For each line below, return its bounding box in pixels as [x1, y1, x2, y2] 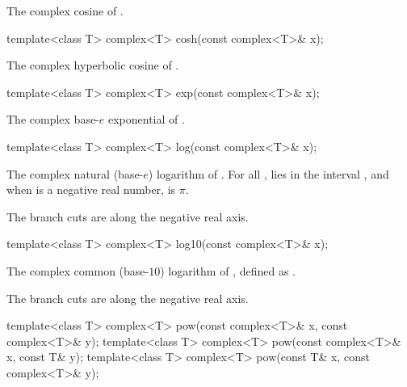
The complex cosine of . [6, 2, 124, 19]
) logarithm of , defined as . [160, 262, 296, 279]
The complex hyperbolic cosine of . [6, 57, 179, 74]
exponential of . [107, 111, 185, 128]
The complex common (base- [6, 262, 149, 279]
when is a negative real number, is [6, 181, 176, 198]
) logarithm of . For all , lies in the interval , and [148, 165, 389, 182]
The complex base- [6, 111, 99, 128]
